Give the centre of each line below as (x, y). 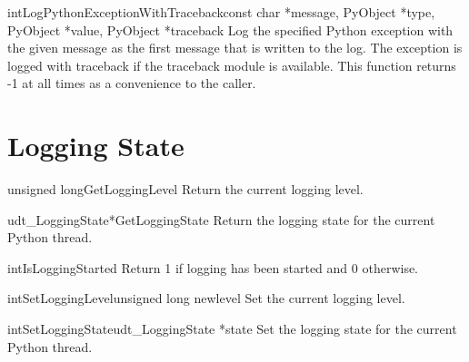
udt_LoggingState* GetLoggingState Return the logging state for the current (221, 219)
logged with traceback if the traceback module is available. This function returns (232, 65)
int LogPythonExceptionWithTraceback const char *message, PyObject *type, (221, 12)
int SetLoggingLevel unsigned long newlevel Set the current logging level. (206, 298)
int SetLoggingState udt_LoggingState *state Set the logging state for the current (232, 329)
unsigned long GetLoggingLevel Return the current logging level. (185, 189)
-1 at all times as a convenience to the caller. (132, 83)
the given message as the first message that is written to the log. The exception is (235, 48)
